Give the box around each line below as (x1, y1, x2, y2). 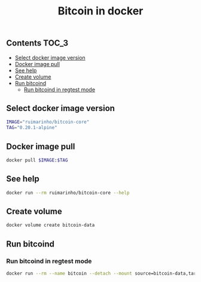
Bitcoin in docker (57, 4, 144, 18)
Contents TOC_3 (6, 38, 69, 49)
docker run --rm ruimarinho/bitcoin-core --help (6, 190, 130, 196)
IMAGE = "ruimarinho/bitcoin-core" (6, 119, 90, 125)
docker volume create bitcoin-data (6, 222, 95, 229)
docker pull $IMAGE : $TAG (6, 157, 68, 163)
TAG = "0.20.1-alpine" (6, 125, 58, 131)
